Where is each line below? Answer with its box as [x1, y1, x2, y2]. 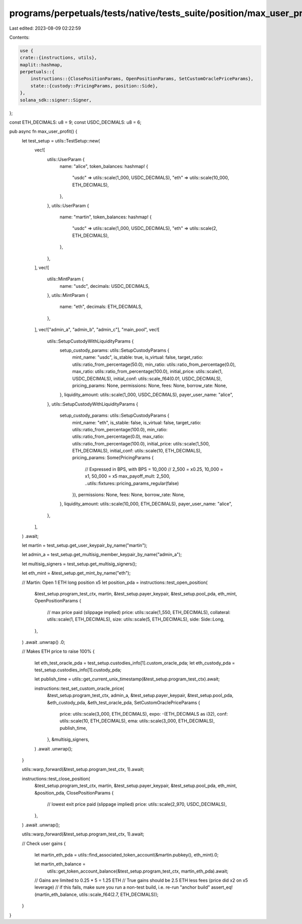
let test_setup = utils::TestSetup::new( [22, 137, 100, 143]
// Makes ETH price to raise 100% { [22, 648, 95, 654]
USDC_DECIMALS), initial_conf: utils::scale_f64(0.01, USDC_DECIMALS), [72, 375, 222, 381]
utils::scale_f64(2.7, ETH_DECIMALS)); [79, 891, 159, 897]
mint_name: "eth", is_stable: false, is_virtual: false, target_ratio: [72, 419, 201, 425]
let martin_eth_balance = [34, 861, 86, 867]
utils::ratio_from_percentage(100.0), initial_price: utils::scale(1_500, [72, 440, 210, 446]
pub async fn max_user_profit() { [9, 128, 78, 134]
